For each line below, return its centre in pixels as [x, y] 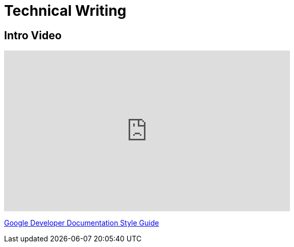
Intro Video [33, 35]
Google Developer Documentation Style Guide [82, 223]
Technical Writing [65, 11]
